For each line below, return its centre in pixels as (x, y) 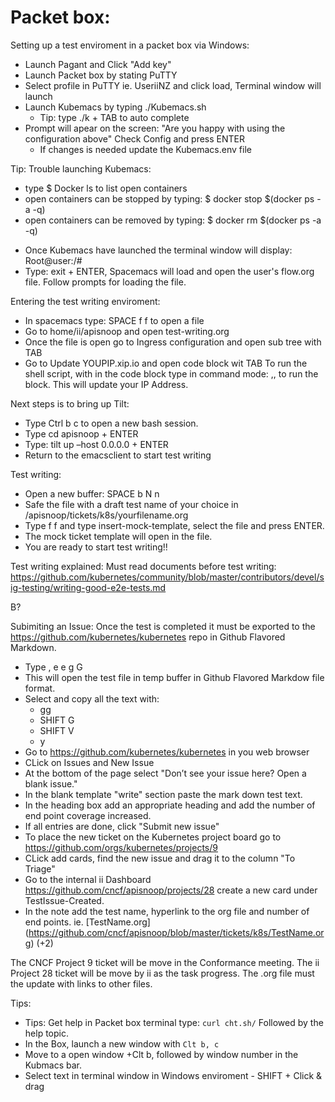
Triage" (40, 868)
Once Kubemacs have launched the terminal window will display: (158, 250)
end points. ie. (54, 922)
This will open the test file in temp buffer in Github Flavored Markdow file (174, 677)
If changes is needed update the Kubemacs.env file (145, 149)
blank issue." (51, 783)
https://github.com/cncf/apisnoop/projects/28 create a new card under (171, 890)
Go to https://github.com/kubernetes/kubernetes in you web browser (167, 752)
